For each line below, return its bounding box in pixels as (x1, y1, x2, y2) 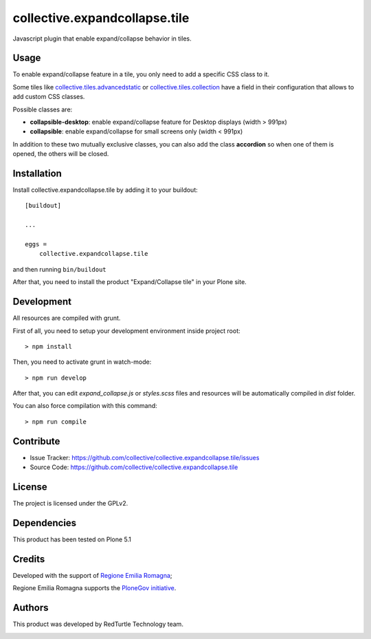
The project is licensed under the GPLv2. (12, 499, 128, 508)
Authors (12, 602, 49, 614)
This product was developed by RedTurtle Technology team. (12, 620, 183, 629)
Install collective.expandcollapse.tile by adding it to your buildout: (12, 186, 199, 194)
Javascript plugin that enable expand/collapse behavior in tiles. (12, 34, 192, 43)
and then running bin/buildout (12, 265, 106, 273)
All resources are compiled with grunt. (12, 314, 121, 323)
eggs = (25, 241, 47, 248)
